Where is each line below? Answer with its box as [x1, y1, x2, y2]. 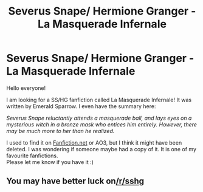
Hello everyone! [6, 84, 46, 92]
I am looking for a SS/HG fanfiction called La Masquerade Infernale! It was [6, 96, 192, 103]
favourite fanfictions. [6, 152, 58, 159]
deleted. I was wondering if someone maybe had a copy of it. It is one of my [6, 145, 196, 153]
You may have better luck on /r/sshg [6, 176, 145, 187]
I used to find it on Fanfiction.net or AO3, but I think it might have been [6, 139, 182, 146]
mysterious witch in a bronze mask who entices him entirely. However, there [6, 120, 198, 128]
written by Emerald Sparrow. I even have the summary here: [6, 102, 156, 110]
